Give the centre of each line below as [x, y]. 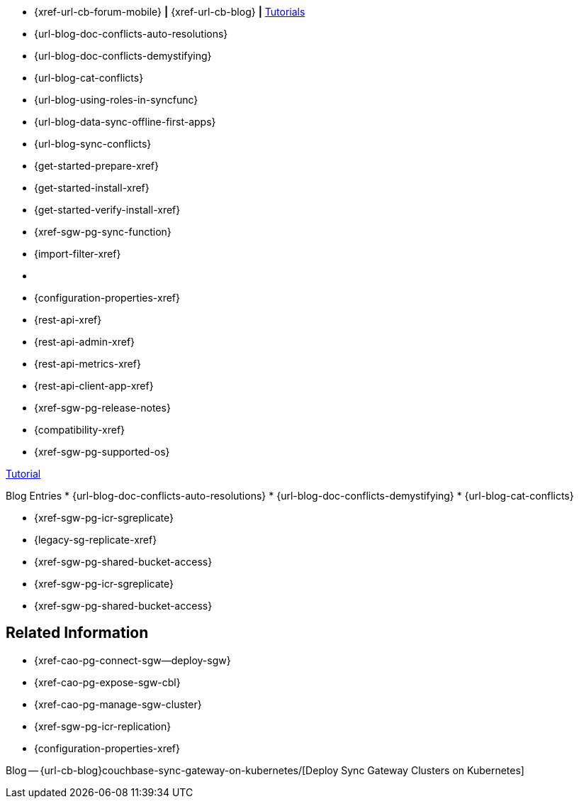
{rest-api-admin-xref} [85, 342]
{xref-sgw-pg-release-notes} [102, 408]
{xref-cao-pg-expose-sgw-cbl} [107, 682]
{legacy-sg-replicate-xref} [96, 540]
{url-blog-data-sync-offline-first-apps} [125, 122]
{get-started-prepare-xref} [96, 166]
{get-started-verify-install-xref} [107, 210]
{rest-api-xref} [68, 320]
